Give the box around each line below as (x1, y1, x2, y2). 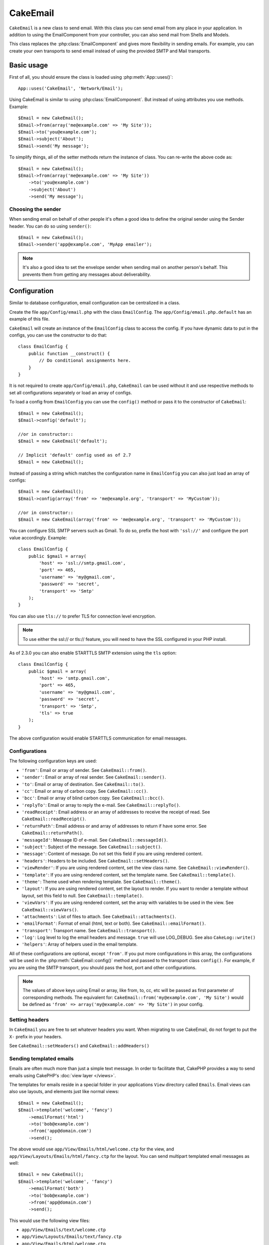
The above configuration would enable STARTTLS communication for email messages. (9, 735, 187, 742)
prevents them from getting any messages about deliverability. (22, 271, 151, 277)
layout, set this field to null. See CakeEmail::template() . (21, 892, 144, 898)
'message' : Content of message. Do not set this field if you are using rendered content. (21, 851, 203, 857)
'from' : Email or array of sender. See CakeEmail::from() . (21, 767, 147, 773)
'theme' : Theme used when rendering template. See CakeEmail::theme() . (21, 878, 181, 884)
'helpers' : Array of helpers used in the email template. (21, 941, 138, 947)
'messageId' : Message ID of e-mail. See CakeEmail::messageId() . (21, 837, 168, 843)
